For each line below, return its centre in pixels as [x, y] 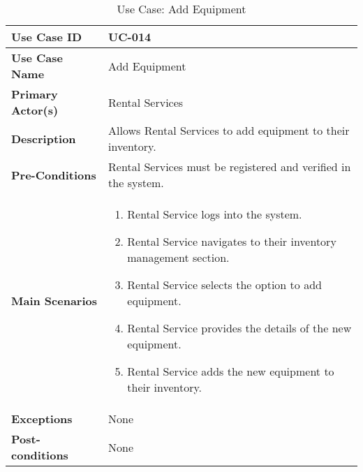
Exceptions [42, 419]
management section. [178, 257]
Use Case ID [47, 37]
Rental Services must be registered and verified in [230, 167]
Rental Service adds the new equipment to [231, 371]
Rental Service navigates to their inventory [232, 241]
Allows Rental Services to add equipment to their [229, 130]
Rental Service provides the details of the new [239, 328]
